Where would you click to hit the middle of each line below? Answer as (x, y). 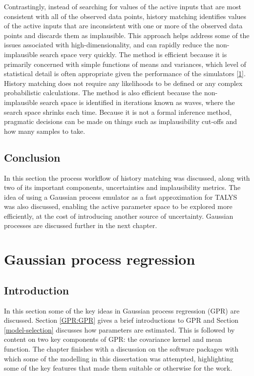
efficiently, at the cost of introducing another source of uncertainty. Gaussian (119, 216)
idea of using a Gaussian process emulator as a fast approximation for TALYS (121, 197)
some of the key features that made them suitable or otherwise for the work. (118, 368)
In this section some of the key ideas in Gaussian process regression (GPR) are (122, 310)
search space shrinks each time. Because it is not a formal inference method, (118, 112)
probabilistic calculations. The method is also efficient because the (103, 93)
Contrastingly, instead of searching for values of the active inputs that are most (123, 6)
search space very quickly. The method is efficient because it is (133, 54)
